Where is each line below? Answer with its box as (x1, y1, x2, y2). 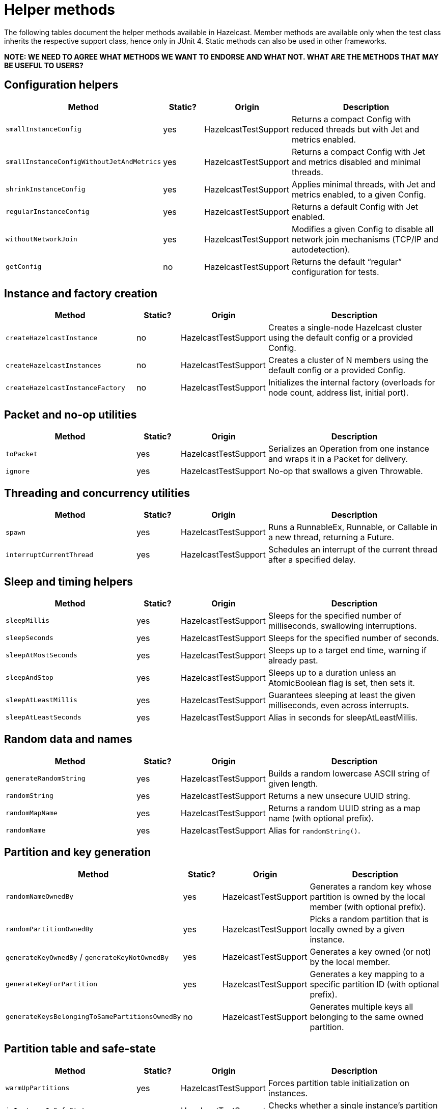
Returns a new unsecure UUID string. (268, 790, 410, 801)
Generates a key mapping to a (310, 968, 425, 979)
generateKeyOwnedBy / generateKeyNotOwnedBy (6, 951, 169, 962)
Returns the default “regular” (292, 256, 402, 267)
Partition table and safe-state (4, 1042, 156, 1056)
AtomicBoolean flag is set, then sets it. (268, 677, 415, 688)
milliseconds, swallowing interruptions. (268, 620, 417, 631)
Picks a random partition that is (310, 913, 429, 924)
